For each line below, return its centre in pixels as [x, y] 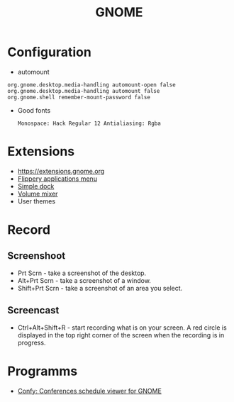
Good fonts [34, 110]
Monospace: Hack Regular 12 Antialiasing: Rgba [89, 123]
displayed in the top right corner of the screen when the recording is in [121, 335]
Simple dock [36, 186]
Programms [43, 371]
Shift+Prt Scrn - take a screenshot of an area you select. [100, 288]
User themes [36, 201]
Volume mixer [38, 194]
